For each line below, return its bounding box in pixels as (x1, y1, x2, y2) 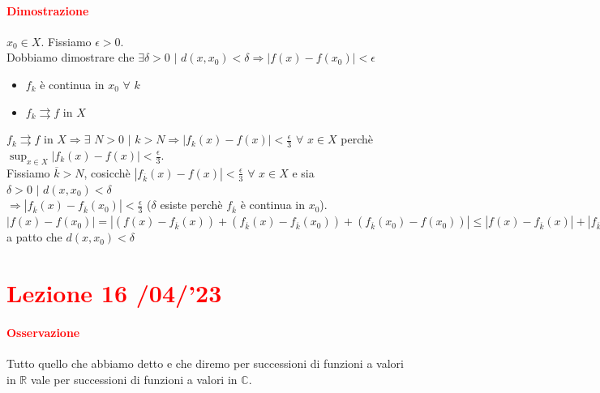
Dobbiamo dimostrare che (6, 49, 135, 66)
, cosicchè (84, 164, 131, 181)
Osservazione (6, 323, 80, 340)
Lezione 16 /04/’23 (6, 276, 222, 310)
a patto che (6, 229, 62, 246)
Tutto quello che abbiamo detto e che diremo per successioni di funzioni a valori (6, 355, 404, 372)
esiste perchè (160, 196, 223, 213)
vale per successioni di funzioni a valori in (30, 370, 238, 387)
